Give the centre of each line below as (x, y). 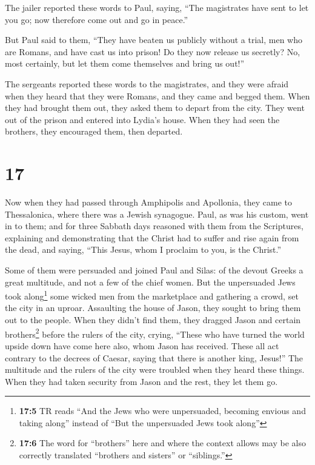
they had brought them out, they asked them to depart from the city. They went (155, 108)
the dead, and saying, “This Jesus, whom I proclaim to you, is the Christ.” (143, 249)
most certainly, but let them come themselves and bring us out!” (125, 63)
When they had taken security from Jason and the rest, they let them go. (141, 381)
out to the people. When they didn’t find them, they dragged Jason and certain (153, 320)
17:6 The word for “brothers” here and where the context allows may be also (162, 443)
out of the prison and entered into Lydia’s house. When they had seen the (142, 119)
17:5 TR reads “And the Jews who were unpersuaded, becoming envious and (162, 411)
